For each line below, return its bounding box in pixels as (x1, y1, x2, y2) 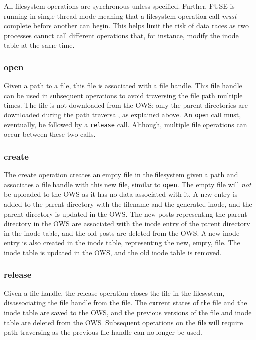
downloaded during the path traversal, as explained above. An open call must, (4, 109, 241, 119)
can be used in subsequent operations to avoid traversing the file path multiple (4, 90, 243, 100)
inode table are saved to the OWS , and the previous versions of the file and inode (4, 307, 252, 317)
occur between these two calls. (4, 129, 96, 139)
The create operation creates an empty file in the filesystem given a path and (4, 170, 238, 180)
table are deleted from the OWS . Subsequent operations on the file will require (4, 317, 243, 327)
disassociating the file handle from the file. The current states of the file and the (4, 297, 247, 308)
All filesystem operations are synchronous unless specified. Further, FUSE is (4, 1, 235, 11)
